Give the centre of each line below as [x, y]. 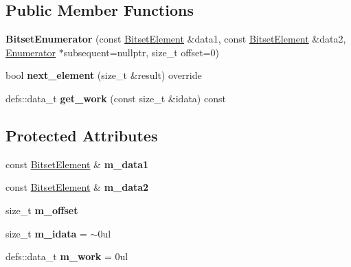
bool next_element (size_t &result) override [104, 75]
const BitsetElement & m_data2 [77, 187]
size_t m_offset [42, 210]
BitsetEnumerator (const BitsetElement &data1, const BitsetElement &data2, [176, 39]
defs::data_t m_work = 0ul [67, 256]
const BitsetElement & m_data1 [77, 164]
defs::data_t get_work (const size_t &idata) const [116, 98]
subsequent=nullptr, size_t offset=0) [141, 52]
